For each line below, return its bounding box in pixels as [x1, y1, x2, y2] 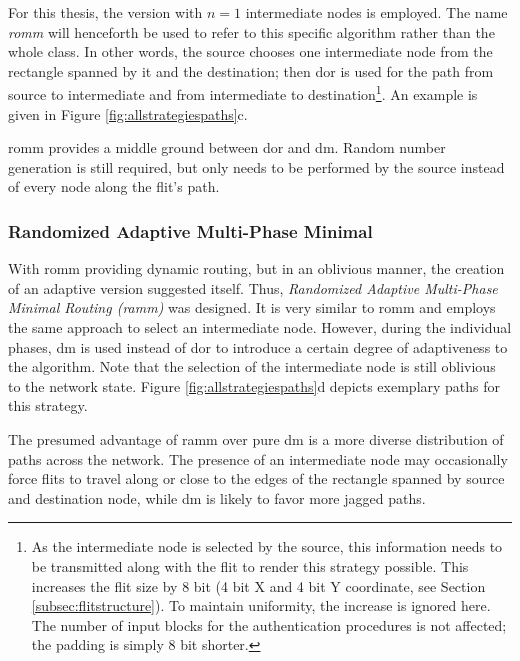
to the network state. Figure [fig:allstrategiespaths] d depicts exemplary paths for [8, 375, 501, 396]
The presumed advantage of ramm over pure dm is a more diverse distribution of [8, 428, 504, 449]
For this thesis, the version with [8, 2, 203, 22]
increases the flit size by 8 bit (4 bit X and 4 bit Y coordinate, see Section [31, 575, 486, 596]
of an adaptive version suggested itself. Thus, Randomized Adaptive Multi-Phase [8, 277, 498, 298]
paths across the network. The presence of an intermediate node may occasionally [8, 448, 508, 469]
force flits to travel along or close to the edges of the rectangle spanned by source [8, 468, 505, 489]
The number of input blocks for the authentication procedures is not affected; [31, 614, 507, 635]
